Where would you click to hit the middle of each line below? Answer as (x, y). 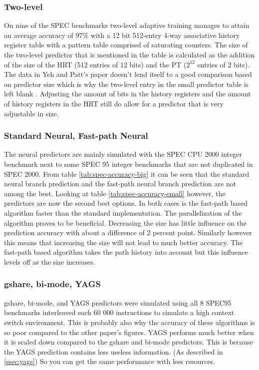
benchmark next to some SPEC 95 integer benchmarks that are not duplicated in (129, 164)
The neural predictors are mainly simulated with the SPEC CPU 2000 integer (123, 154)
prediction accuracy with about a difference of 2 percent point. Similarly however (128, 232)
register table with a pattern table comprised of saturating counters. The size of (126, 45)
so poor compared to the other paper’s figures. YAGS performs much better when (129, 332)
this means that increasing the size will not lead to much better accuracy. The (124, 242)
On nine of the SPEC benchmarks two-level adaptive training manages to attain (127, 25)
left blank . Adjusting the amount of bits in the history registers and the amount (128, 94)
